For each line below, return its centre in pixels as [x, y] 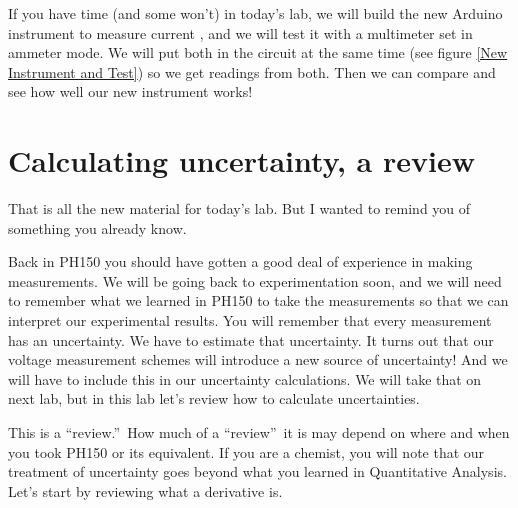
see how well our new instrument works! [130, 91]
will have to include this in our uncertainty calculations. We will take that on [245, 378]
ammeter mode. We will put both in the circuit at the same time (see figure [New [258, 52]
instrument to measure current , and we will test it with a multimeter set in [240, 32]
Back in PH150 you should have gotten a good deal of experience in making [240, 261]
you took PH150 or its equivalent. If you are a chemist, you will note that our [246, 451]
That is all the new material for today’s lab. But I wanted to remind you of [239, 208]
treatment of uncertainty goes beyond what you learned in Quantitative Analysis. [257, 471]
